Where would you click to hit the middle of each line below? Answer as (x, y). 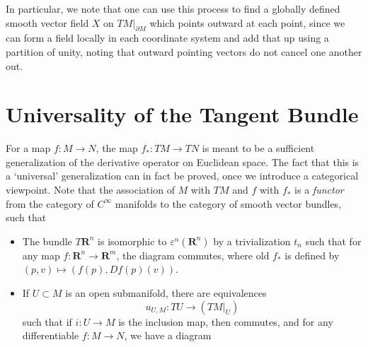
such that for (333, 241)
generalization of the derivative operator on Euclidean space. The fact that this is (183, 161)
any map (41, 255)
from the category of (50, 203)
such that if (47, 321)
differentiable (51, 335)
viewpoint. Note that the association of (90, 190)
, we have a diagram (168, 335)
